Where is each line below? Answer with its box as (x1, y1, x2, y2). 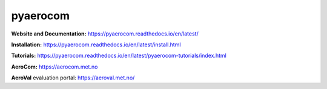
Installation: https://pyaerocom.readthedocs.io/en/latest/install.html (11, 41, 181, 48)
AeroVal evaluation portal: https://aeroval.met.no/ (11, 74, 135, 81)
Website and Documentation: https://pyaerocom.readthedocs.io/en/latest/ (11, 30, 199, 37)
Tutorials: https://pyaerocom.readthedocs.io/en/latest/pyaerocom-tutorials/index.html (11, 52, 226, 60)
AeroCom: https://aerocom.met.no (11, 63, 98, 70)
